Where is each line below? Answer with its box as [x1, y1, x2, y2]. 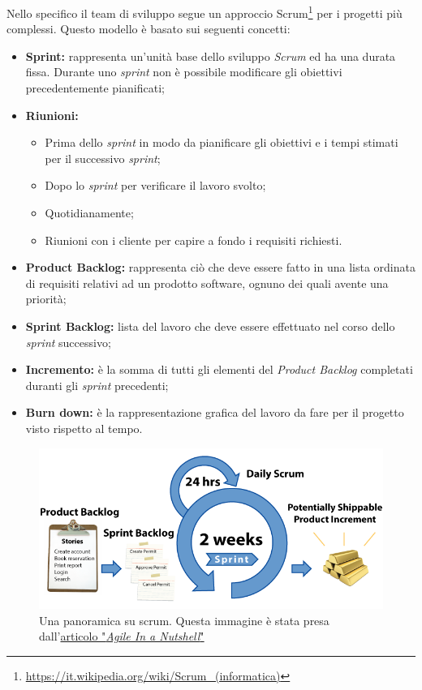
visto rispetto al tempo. [25, 419, 143, 436]
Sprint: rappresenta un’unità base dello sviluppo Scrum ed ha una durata [25, 47, 396, 64]
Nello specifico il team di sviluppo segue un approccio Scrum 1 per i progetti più [6, 2, 403, 21]
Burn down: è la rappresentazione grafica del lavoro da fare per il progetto [25, 404, 404, 421]
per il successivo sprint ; [45, 149, 161, 166]
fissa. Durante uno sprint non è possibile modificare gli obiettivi [25, 63, 342, 80]
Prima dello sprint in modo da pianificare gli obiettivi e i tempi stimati [45, 134, 398, 151]
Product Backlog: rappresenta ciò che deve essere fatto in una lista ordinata [25, 259, 416, 276]
